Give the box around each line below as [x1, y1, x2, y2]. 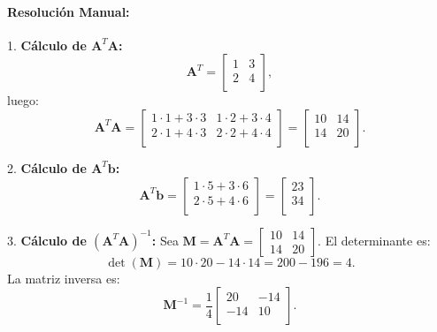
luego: [7, 91, 39, 109]
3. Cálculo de [7, 230, 87, 249]
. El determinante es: [318, 230, 431, 249]
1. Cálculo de [7, 35, 87, 54]
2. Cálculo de [7, 158, 87, 177]
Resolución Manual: [7, 2, 130, 20]
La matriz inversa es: [7, 268, 120, 287]
